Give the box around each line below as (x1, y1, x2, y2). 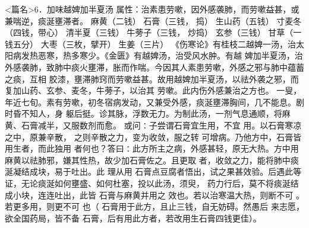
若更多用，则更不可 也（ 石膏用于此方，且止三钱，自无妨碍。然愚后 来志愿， (5, 200, 304, 213)
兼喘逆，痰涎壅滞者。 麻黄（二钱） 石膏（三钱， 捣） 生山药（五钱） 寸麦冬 (5, 14, 302, 27)
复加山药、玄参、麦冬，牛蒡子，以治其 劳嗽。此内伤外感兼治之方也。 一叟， (5, 84, 302, 97)
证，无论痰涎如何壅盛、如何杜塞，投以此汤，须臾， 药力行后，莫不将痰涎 (5, 176, 291, 189)
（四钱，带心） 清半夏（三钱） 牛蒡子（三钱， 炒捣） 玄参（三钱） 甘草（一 (5, 26, 302, 38)
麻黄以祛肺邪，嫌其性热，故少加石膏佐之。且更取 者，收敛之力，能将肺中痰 (5, 153, 299, 166)
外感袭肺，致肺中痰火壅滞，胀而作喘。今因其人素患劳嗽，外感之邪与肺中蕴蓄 (5, 60, 304, 73)
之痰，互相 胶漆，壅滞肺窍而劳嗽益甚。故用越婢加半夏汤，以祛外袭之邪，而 (5, 72, 299, 85)
